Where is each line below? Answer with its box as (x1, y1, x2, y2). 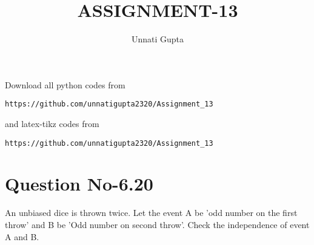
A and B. (5, 230, 39, 243)
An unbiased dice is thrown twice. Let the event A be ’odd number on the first (5, 206, 298, 219)
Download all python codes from (5, 78, 125, 91)
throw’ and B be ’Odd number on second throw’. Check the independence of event (5, 218, 310, 230)
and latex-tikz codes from (5, 117, 99, 129)
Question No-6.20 (5, 171, 153, 196)
